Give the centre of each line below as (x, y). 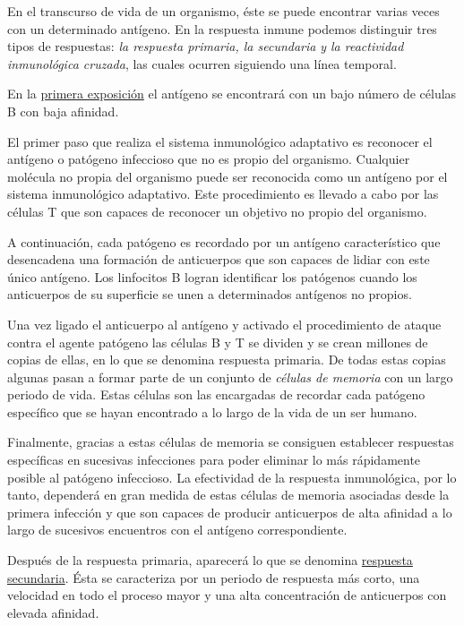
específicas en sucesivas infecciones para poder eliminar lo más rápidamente (214, 460)
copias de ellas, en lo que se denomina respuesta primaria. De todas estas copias (227, 360)
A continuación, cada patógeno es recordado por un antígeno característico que (224, 241)
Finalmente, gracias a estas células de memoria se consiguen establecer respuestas (231, 442)
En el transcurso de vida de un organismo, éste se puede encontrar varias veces (223, 11)
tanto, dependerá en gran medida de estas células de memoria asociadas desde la (228, 495)
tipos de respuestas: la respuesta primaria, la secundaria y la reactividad (206, 46)
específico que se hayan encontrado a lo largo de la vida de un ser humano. (212, 411)
